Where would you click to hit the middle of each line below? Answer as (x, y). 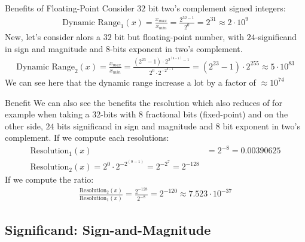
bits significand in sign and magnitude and (135, 125)
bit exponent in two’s (261, 125)
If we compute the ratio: (49, 179)
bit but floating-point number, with (179, 37)
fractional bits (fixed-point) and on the (217, 114)
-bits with (118, 114)
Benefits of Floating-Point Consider (70, 8)
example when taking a (47, 114)
